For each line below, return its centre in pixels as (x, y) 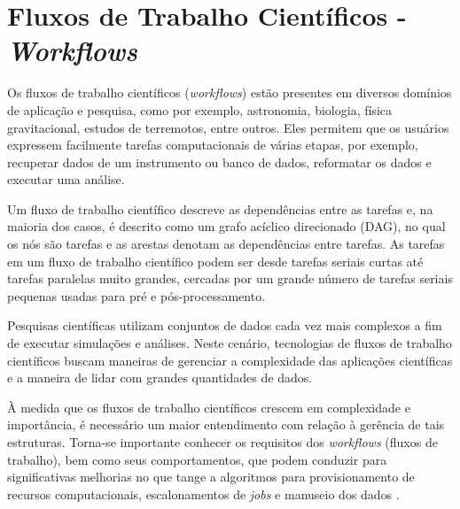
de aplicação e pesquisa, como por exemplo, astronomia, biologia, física (199, 109)
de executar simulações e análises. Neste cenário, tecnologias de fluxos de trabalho (230, 343)
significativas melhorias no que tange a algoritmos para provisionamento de (211, 477)
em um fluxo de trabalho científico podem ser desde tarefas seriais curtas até (215, 261)
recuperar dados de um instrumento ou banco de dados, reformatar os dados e (219, 162)
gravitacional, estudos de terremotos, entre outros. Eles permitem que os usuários (228, 127)
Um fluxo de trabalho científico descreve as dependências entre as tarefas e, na (220, 208)
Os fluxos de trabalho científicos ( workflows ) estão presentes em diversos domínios (230, 93)
